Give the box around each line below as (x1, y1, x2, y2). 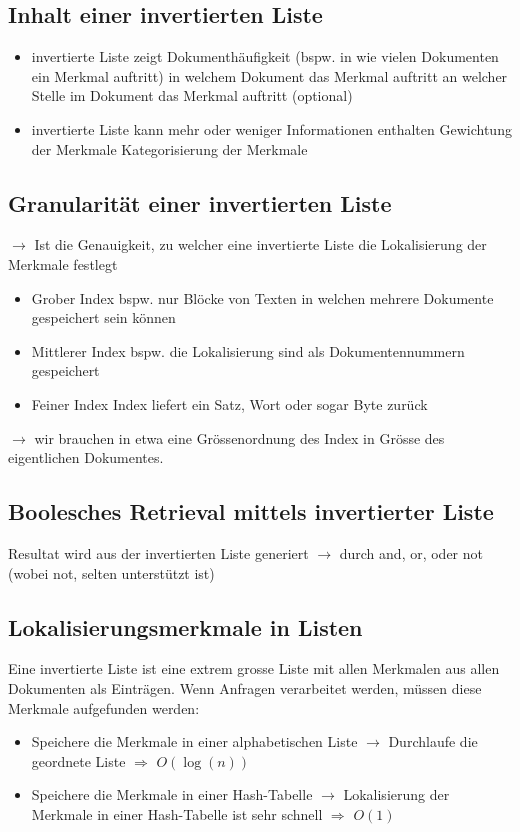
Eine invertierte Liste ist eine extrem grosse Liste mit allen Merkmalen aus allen (8, 658, 500, 679)
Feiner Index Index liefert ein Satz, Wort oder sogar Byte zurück (31, 393, 428, 414)
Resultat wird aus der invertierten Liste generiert (8, 542, 309, 563)
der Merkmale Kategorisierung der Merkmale (31, 138, 308, 159)
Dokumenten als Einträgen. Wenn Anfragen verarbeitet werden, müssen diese (8, 677, 482, 698)
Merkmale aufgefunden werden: (8, 697, 200, 718)
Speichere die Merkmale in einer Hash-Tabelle (31, 784, 313, 805)
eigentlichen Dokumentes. (8, 447, 164, 468)
